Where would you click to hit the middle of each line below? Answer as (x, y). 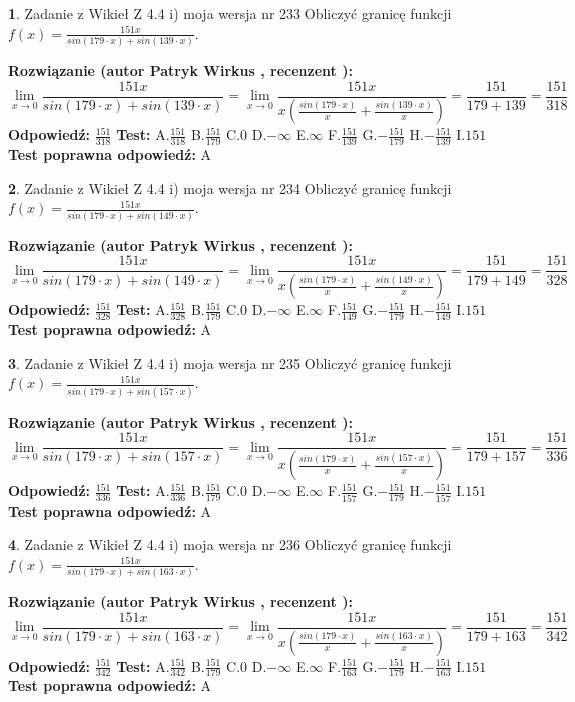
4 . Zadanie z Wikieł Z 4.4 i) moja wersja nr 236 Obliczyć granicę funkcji (230, 544)
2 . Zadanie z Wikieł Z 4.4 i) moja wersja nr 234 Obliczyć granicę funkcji (230, 187)
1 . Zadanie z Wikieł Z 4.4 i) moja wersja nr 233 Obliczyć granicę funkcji (230, 13)
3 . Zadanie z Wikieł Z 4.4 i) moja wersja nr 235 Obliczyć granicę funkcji (230, 362)
